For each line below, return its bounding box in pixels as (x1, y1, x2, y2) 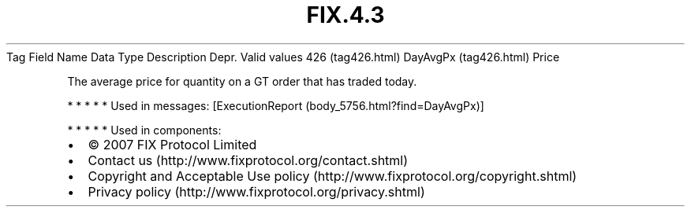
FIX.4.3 (306, 2, 385, 28)
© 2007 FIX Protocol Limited (88, 136, 257, 152)
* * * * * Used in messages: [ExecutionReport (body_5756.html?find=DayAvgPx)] (67, 98, 484, 112)
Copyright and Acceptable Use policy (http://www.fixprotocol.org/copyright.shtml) (88, 167, 577, 184)
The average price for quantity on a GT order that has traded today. (67, 74, 417, 88)
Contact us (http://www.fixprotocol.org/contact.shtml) (88, 152, 409, 168)
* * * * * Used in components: (67, 123, 222, 137)
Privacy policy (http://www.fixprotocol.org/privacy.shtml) (88, 183, 425, 200)
